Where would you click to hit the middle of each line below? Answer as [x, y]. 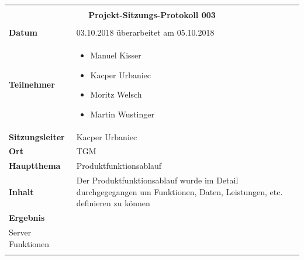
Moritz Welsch [116, 94]
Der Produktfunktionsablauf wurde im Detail [157, 180]
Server [20, 232]
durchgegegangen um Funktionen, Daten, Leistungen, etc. [179, 191]
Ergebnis [27, 218]
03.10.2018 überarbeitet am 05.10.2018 [145, 32]
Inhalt [21, 191]
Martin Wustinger [122, 114]
